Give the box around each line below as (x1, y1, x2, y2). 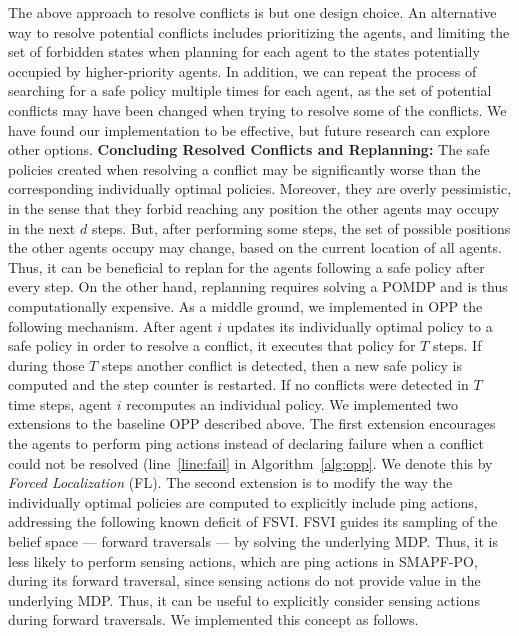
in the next (8, 217, 76, 238)
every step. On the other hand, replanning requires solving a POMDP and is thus (8, 276, 508, 297)
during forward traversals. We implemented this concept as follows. (8, 609, 419, 630)
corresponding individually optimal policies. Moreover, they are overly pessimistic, (8, 178, 512, 199)
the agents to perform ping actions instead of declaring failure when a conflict (8, 433, 485, 454)
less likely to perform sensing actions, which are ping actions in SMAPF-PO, (8, 550, 478, 571)
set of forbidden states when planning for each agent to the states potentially (8, 41, 480, 62)
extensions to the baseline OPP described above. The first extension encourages (8, 413, 496, 434)
